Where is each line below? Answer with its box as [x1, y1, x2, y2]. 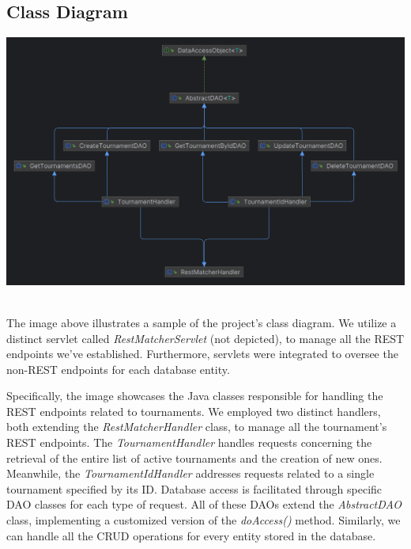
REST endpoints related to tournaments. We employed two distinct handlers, [6, 402, 381, 419]
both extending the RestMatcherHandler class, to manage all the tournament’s [6, 418, 387, 435]
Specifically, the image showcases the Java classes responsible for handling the [6, 387, 383, 404]
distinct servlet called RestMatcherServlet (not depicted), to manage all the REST [6, 330, 405, 346]
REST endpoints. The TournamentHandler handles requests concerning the [6, 434, 372, 451]
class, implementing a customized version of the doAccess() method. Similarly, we [6, 512, 401, 528]
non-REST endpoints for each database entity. [6, 360, 230, 377]
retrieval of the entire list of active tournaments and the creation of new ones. [6, 449, 383, 466]
